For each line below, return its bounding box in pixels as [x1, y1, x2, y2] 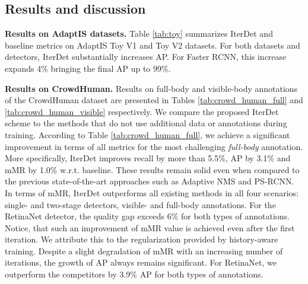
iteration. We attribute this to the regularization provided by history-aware [5, 233, 278, 245]
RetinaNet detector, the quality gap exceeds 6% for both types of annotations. [5, 210, 290, 222]
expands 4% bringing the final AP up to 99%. [5, 62, 171, 74]
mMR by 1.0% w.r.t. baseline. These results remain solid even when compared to [5, 163, 300, 175]
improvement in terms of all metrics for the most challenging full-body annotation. [5, 140, 303, 152]
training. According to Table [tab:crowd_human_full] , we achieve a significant [5, 128, 290, 141]
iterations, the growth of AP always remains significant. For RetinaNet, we [5, 256, 277, 269]
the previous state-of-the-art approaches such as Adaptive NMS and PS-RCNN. [5, 175, 294, 187]
